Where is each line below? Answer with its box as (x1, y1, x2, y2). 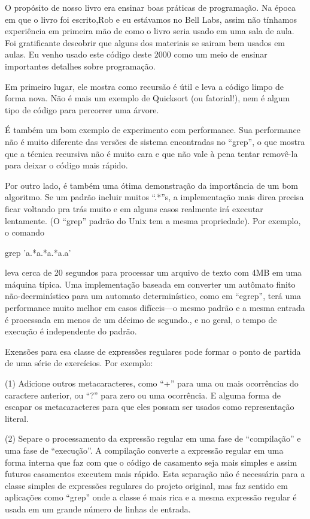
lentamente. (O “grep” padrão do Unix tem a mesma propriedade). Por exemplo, (5, 214, 301, 227)
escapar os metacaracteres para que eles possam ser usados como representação (5, 400, 294, 413)
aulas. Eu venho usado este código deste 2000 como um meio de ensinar (5, 48, 268, 61)
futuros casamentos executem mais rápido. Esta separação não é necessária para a (5, 467, 305, 480)
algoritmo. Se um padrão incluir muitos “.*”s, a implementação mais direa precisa (5, 191, 304, 203)
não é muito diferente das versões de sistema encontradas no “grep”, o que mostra (5, 135, 305, 147)
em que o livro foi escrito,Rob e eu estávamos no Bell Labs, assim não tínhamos (5, 13, 297, 25)
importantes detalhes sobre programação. (5, 59, 156, 72)
